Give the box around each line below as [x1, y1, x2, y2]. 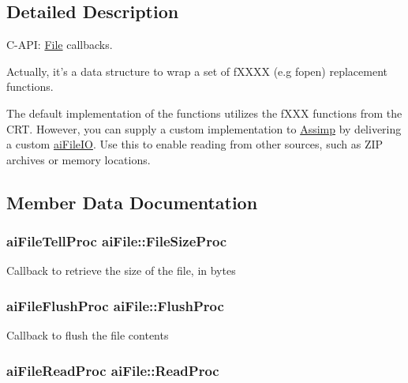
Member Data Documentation [6, 190, 258, 214]
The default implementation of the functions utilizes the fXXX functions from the [6, 104, 402, 121]
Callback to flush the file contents [6, 327, 169, 344]
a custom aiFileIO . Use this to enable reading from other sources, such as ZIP [6, 136, 384, 152]
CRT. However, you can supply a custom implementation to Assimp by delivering [6, 120, 402, 137]
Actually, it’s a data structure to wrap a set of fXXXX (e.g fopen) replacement [6, 62, 387, 79]
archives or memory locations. [6, 151, 151, 167]
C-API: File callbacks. [6, 36, 113, 53]
